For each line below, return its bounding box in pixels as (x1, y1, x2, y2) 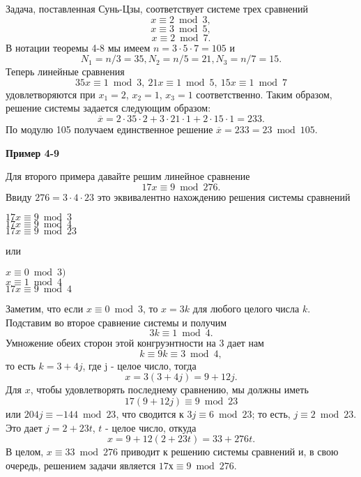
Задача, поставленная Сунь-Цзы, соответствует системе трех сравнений (6, 1, 309, 15)
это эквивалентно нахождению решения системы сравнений (97, 189, 351, 204)
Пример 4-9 (6, 145, 60, 160)
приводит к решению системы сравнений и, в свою (121, 444, 339, 459)
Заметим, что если (6, 301, 84, 315)
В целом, (6, 444, 44, 459)
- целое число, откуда (105, 420, 197, 434)
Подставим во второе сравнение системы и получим (6, 315, 227, 329)
